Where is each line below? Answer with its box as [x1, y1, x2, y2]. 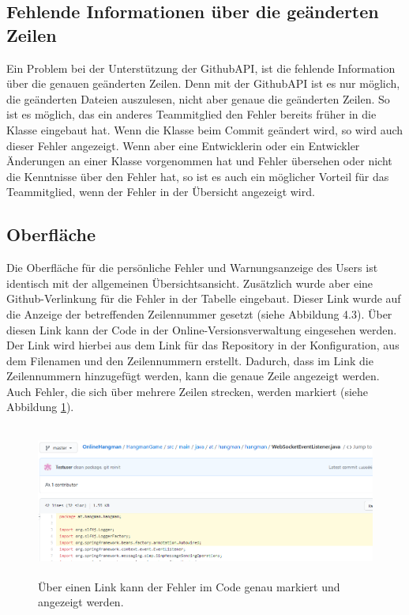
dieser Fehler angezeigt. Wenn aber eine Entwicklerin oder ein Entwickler [6, 137, 360, 153]
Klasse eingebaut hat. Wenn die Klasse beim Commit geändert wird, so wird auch [6, 121, 403, 138]
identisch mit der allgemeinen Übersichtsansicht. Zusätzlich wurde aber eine [6, 274, 373, 291]
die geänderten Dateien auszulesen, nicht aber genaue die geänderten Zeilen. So [6, 90, 390, 107]
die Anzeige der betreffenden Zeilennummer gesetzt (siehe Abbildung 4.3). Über [6, 305, 392, 322]
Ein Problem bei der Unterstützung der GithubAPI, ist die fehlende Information [6, 59, 396, 76]
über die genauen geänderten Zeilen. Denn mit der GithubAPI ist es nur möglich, [6, 75, 400, 92]
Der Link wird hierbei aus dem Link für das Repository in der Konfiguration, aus [6, 337, 400, 353]
